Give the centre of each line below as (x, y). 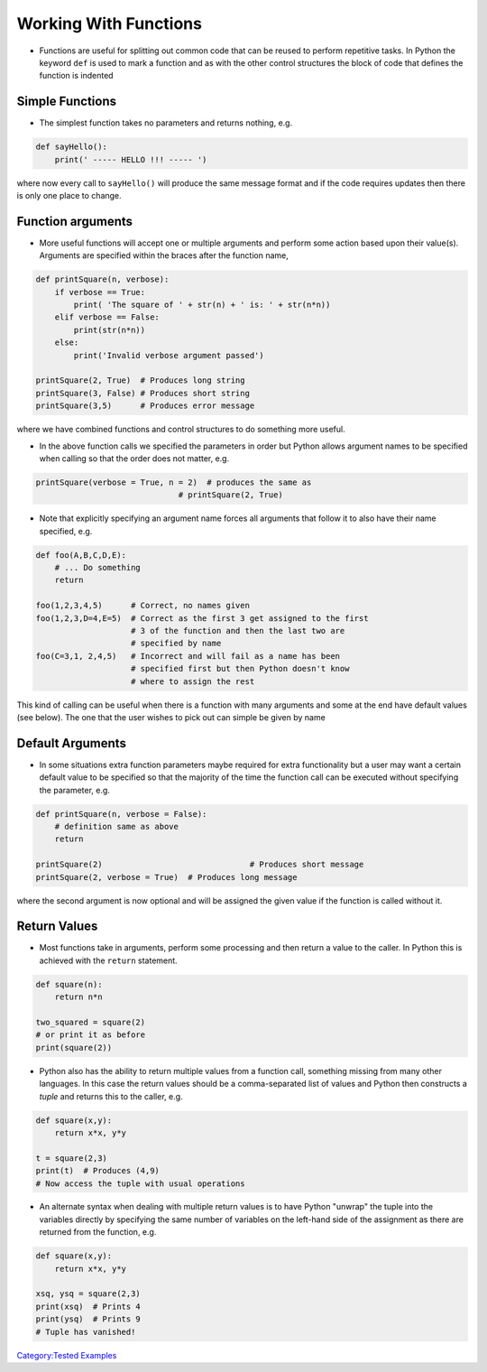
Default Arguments (71, 743)
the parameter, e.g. (74, 790)
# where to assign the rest (193, 681)
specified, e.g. (66, 531)
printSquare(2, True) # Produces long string (140, 380)
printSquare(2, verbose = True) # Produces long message (166, 877)
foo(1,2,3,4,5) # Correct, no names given (142, 606)
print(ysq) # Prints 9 (88, 1319)
